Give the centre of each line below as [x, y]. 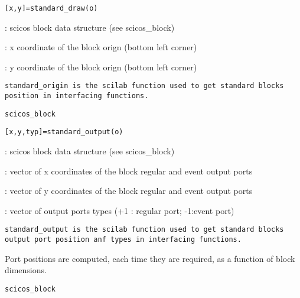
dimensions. [26, 270]
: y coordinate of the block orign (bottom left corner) [101, 67]
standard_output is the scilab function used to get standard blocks [144, 230]
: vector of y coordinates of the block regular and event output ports [129, 191]
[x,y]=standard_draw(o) [51, 8]
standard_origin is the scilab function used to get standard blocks [144, 86]
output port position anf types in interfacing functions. [123, 240]
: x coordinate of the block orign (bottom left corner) [101, 47]
